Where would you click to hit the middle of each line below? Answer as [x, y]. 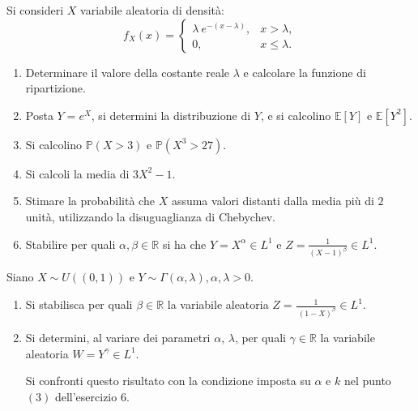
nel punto [367, 381]
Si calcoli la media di [77, 173]
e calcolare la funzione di [305, 72]
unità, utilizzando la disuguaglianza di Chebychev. [150, 216]
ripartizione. [55, 88]
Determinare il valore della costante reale [128, 72]
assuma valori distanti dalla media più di [273, 201]
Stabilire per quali [70, 244]
